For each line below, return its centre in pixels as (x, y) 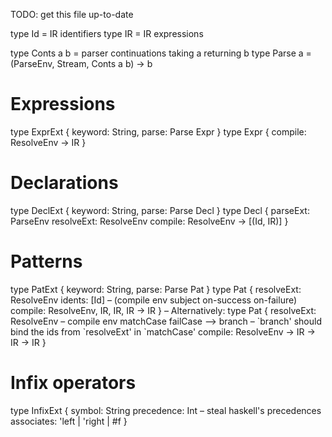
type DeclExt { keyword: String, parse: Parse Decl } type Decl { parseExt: (160, 210)
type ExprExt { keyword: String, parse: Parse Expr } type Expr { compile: (158, 131)
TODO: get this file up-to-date (72, 14)
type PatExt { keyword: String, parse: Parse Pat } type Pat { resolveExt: (156, 289)
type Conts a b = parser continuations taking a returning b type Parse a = (161, 53)
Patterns (46, 261)
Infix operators (73, 383)
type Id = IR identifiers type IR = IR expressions (107, 33)
